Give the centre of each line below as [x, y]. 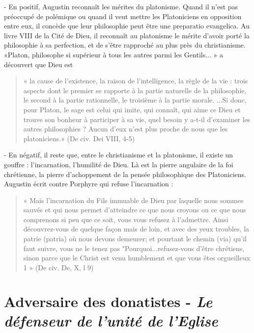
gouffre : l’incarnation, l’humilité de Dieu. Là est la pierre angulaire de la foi [119, 164]
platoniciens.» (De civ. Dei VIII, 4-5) [79, 138]
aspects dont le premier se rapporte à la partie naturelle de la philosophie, [135, 90]
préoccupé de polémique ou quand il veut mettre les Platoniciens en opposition [123, 16]
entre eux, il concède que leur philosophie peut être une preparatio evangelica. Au [127, 26]
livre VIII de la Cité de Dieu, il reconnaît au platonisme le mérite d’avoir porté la [127, 35]
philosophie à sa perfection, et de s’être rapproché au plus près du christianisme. [125, 45]
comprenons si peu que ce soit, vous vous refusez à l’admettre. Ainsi [126, 219]
